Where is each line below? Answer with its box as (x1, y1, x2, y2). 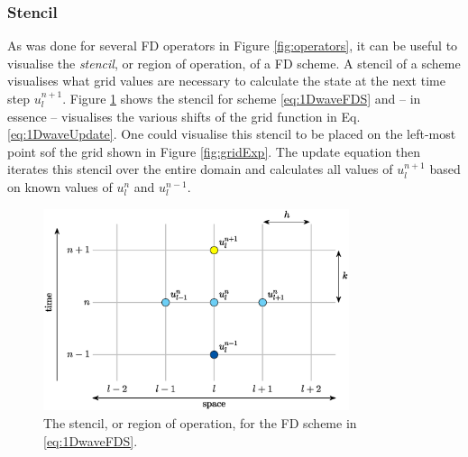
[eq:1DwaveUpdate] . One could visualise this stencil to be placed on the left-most (7, 124, 456, 143)
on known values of (7, 177, 113, 196)
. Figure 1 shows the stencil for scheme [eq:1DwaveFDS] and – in (62, 89, 421, 107)
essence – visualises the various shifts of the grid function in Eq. (7, 106, 361, 125)
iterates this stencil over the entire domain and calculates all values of (7, 160, 393, 178)
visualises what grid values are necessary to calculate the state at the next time (7, 71, 445, 90)
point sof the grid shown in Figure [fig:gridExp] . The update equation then (7, 142, 421, 160)
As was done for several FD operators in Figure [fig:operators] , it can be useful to (7, 36, 458, 55)
